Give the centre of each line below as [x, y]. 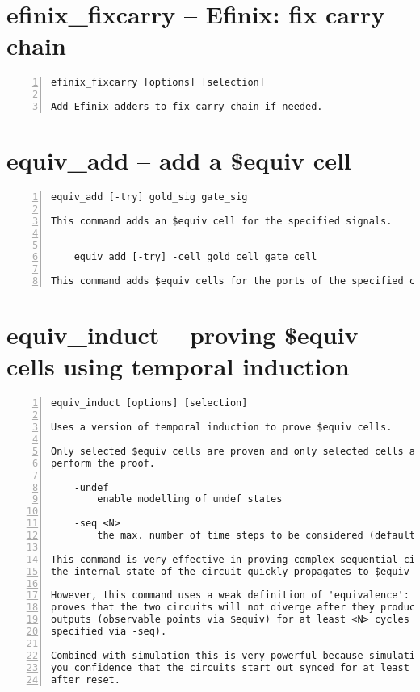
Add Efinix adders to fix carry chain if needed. [187, 107]
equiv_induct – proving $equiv [183, 335]
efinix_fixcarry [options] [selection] [158, 83]
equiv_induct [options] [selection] [149, 403]
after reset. [86, 679]
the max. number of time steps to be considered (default [256, 535]
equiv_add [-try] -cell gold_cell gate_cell [195, 257]
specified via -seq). [109, 631]
